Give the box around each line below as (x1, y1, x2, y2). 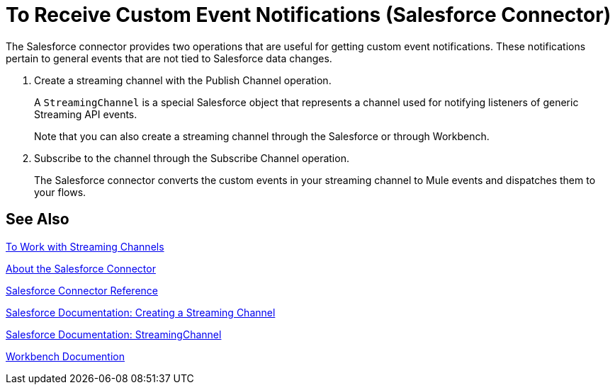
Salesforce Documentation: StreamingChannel (6, 328, 222, 340)
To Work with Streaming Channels (6, 240, 164, 253)
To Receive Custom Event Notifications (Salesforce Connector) (6, 3, 611, 27)
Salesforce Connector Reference (6, 284, 158, 297)
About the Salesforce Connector (6, 262, 156, 275)
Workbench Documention (6, 350, 125, 362)
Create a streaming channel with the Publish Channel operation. (34, 74, 332, 86)
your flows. (34, 185, 86, 198)
